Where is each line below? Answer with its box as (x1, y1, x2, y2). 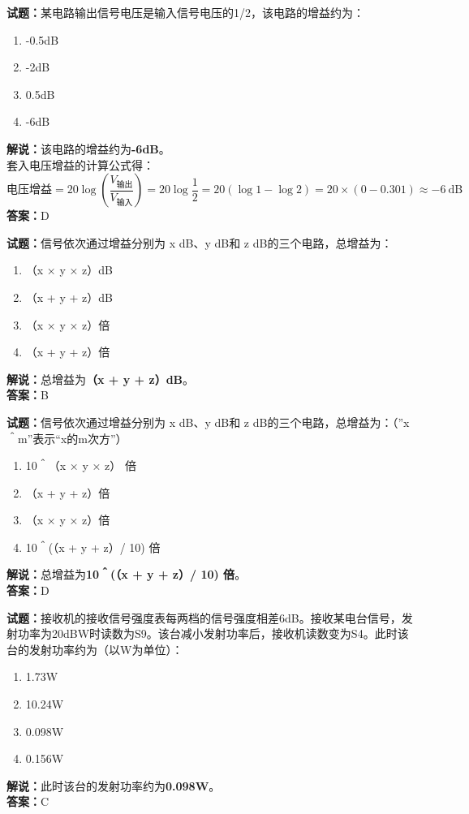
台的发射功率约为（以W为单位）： (6, 640, 183, 657)
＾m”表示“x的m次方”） (6, 429, 127, 446)
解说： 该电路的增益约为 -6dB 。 (6, 140, 170, 157)
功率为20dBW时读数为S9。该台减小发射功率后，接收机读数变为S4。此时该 (17, 625, 409, 642)
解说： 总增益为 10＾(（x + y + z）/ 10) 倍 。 (6, 566, 247, 583)
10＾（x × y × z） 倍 (25, 457, 136, 474)
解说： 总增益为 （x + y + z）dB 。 (6, 370, 195, 387)
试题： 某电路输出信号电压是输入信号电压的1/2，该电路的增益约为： (6, 4, 364, 20)
